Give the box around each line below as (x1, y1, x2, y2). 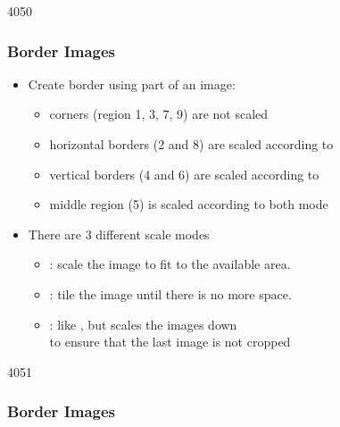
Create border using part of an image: (28, 74, 236, 93)
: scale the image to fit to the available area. (49, 255, 291, 273)
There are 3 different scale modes (28, 224, 210, 243)
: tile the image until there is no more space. (49, 284, 292, 303)
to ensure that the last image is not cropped (49, 332, 291, 351)
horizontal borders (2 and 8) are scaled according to (49, 135, 334, 153)
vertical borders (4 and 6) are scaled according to (49, 164, 319, 183)
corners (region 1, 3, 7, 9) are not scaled (49, 105, 269, 123)
